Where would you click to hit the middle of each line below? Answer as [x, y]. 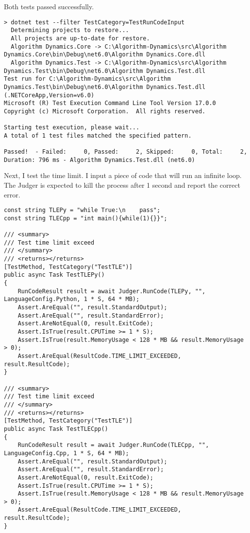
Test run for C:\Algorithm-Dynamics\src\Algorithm [87, 79]
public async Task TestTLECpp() [56, 429]
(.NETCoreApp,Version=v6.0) [49, 95]
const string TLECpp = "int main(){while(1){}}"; [86, 218]
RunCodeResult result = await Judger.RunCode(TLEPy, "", [112, 291]
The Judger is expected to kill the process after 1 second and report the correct [122, 185]
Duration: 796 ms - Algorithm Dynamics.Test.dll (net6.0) [100, 160]
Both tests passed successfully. [49, 6]
